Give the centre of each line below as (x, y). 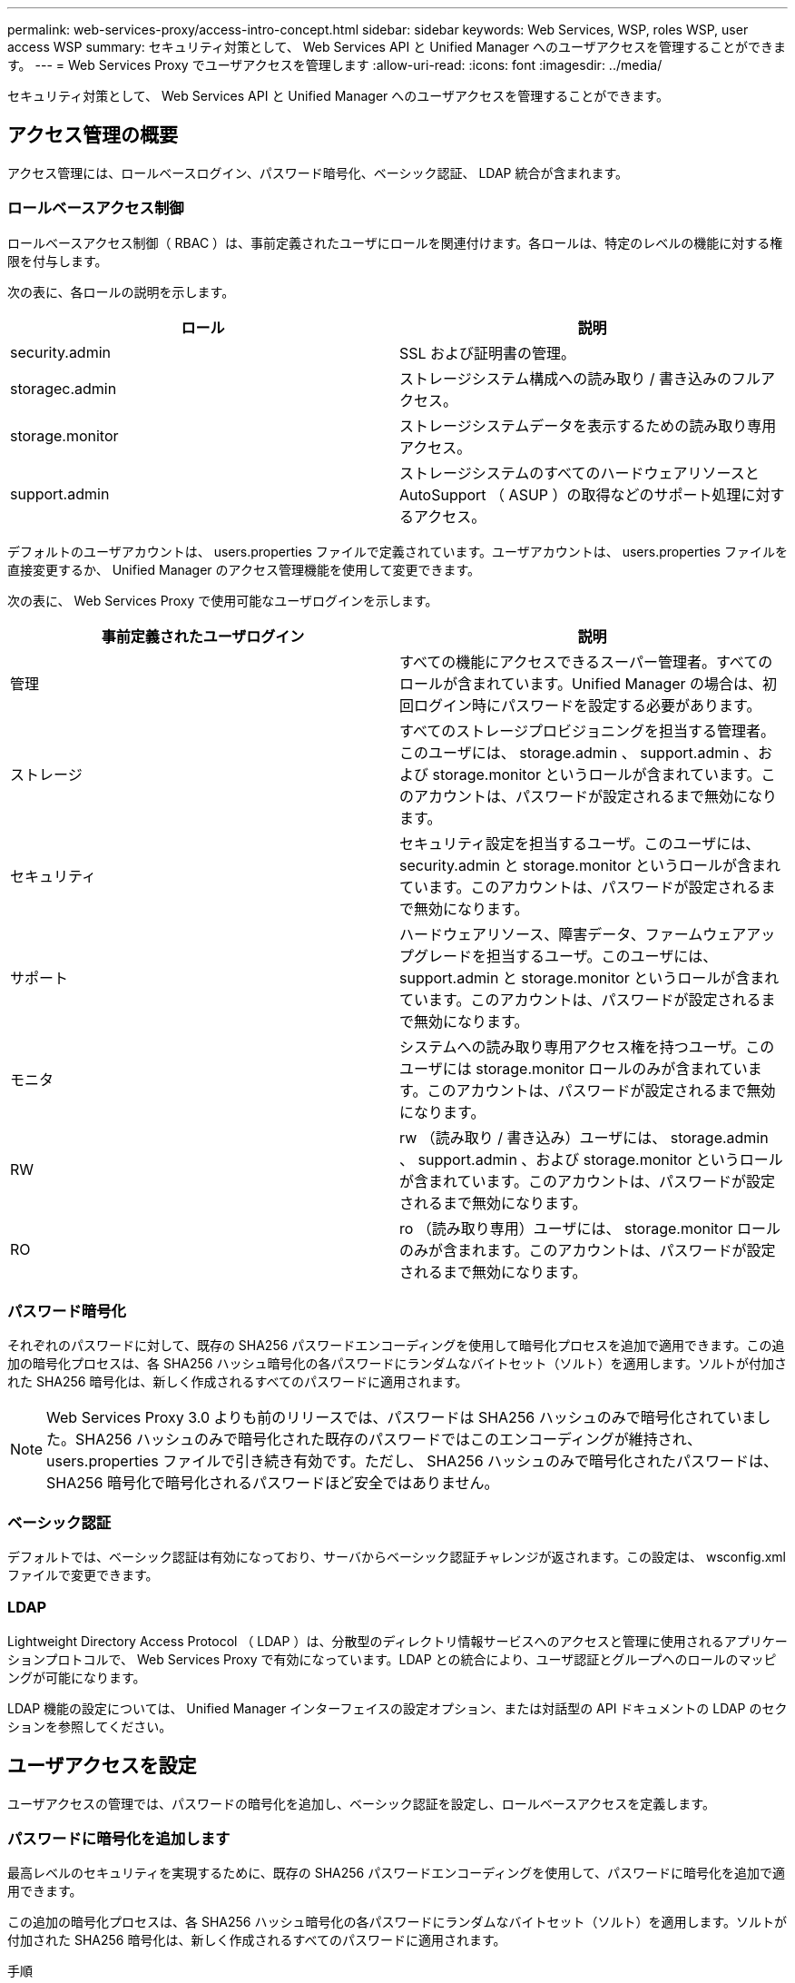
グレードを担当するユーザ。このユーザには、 (566, 956)
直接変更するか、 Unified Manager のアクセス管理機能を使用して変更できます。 (244, 569)
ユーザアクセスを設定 (102, 1766)
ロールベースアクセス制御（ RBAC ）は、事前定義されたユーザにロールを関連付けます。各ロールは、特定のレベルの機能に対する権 (395, 242)
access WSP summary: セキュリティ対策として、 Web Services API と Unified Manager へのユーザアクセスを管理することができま (397, 47)
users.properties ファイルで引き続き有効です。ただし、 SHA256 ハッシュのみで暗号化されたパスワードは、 (412, 1461)
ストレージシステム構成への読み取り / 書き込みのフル (580, 378)
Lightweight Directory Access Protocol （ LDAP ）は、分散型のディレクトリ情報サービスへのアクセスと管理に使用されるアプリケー (397, 1641)
